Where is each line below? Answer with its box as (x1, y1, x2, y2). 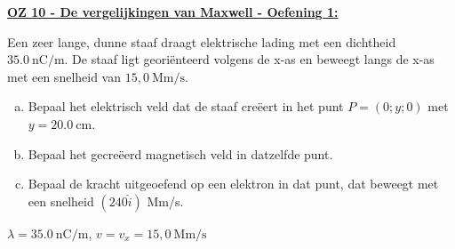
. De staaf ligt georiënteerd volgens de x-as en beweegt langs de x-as (64, 50, 435, 68)
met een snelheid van (7, 67, 122, 85)
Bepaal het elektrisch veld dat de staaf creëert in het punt (28, 97, 344, 116)
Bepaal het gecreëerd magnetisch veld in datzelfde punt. (28, 144, 333, 163)
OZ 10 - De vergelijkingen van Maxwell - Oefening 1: (7, 3, 339, 20)
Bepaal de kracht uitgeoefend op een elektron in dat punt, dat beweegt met (28, 174, 439, 193)
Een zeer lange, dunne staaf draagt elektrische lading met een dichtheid (7, 32, 396, 51)
